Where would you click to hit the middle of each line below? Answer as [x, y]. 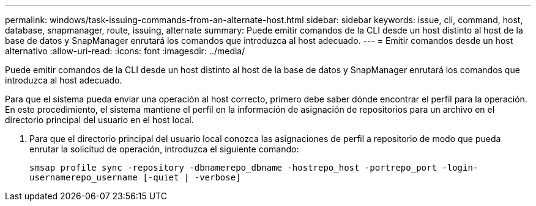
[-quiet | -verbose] [192, 177]
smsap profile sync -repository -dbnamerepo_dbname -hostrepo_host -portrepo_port [233, 168]
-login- [460, 168]
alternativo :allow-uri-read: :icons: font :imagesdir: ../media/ [125, 51]
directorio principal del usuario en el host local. [99, 120]
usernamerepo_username [84, 177]
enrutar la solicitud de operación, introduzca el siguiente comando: [164, 149]
